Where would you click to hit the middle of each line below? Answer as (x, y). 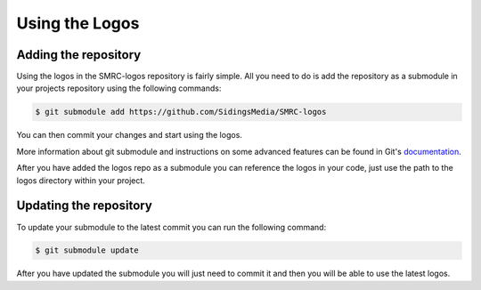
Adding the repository (79, 55)
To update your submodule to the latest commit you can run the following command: (171, 227)
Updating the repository (85, 206)
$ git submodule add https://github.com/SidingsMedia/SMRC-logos (181, 112)
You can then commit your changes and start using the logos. (129, 135)
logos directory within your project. (81, 180)
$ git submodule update (87, 250)
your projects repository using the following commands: (119, 88)
